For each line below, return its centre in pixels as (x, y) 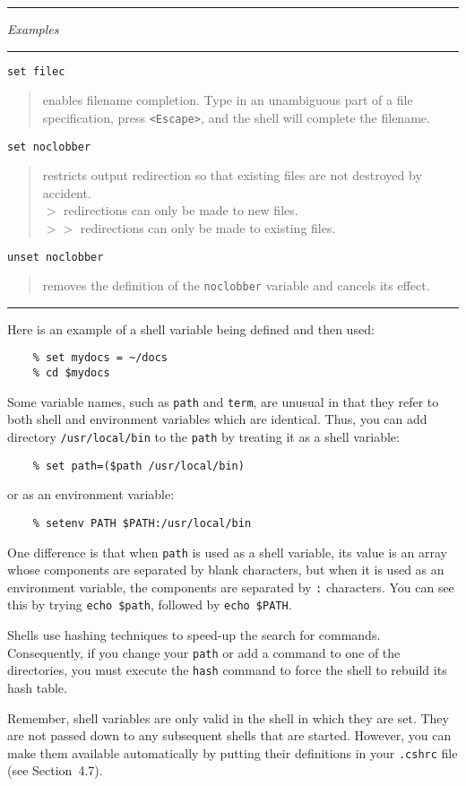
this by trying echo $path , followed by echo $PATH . (150, 605)
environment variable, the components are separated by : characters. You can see (231, 587)
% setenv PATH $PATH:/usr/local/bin (142, 523)
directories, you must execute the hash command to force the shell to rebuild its (227, 670)
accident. (67, 192)
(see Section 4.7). (55, 770)
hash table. (37, 688)
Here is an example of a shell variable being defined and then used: (191, 328)
